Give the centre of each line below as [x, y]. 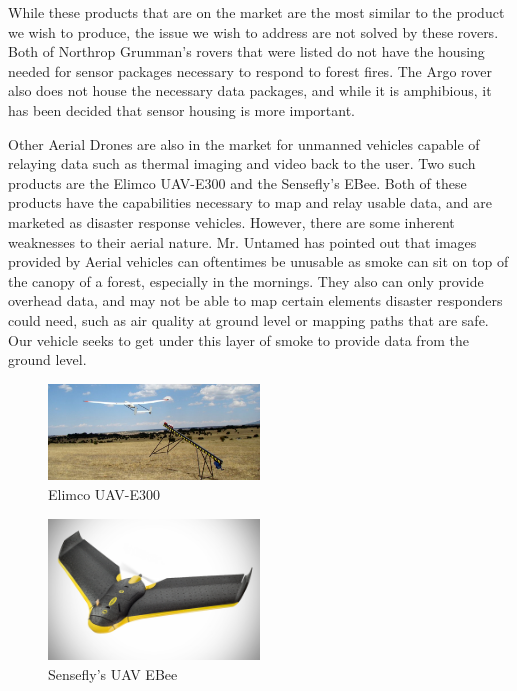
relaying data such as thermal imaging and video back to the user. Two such [242, 163]
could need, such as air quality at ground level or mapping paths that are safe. [248, 319]
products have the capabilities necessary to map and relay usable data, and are [250, 202]
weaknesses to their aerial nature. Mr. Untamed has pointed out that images [242, 241]
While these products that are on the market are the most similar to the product [256, 12]
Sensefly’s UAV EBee [113, 673]
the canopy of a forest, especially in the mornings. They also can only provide [246, 280]
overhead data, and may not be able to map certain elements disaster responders [255, 300]
